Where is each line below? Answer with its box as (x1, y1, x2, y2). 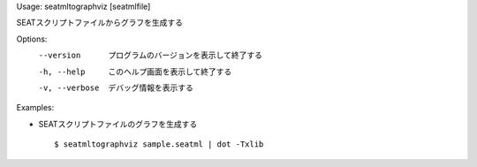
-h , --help (38, 66, 86, 77)
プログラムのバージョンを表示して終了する (108, 49, 262, 61)
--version (38, 50, 81, 61)
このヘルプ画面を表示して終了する (108, 66, 232, 77)
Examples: (16, 102, 55, 113)
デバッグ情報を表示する (108, 82, 193, 93)
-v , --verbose (38, 82, 100, 93)
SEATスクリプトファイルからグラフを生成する (16, 18, 183, 28)
